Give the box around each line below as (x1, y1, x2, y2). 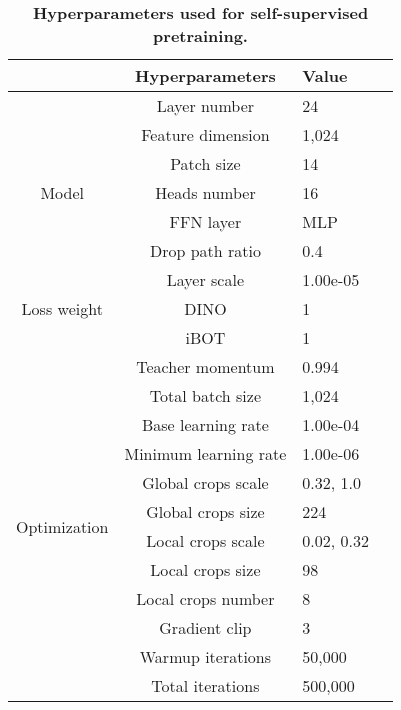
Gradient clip (159, 616, 252, 639)
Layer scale (166, 268, 245, 291)
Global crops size (146, 500, 265, 523)
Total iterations (151, 674, 260, 697)
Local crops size (150, 558, 261, 581)
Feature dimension (141, 123, 270, 146)
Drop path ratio (149, 239, 261, 262)
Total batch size (149, 384, 261, 407)
